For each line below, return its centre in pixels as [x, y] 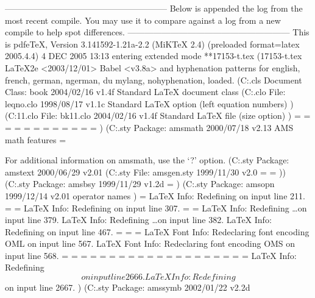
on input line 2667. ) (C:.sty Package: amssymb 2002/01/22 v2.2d [128, 287]
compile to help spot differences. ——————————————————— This [157, 32]
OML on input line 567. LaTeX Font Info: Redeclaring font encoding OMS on [150, 243]
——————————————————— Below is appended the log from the [154, 8]
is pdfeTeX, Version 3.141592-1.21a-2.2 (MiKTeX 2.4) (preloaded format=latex [152, 44]
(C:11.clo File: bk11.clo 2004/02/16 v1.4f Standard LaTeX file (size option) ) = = [158, 115]
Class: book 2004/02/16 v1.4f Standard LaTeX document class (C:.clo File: [145, 92]
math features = [36, 139]
